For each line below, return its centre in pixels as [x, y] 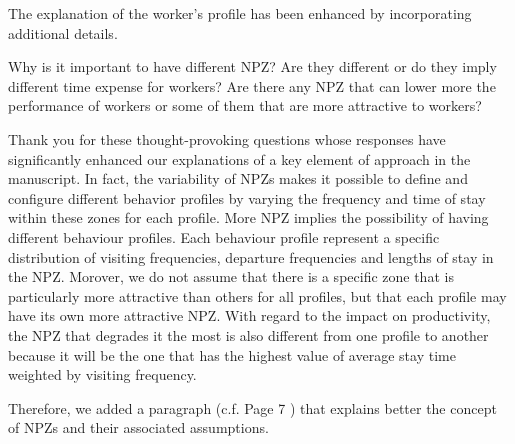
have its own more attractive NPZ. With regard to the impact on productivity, [249, 315]
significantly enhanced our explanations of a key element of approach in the [239, 158]
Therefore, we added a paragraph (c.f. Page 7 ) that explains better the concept [252, 407]
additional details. [63, 32]
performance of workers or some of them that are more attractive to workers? [245, 105]
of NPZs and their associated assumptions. [138, 427]
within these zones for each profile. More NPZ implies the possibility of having [248, 217]
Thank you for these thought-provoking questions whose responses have [227, 138]
